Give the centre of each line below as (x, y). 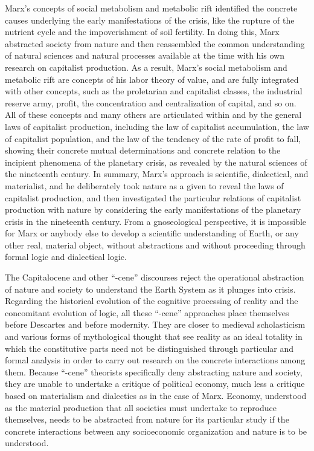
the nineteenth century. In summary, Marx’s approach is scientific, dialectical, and (157, 174)
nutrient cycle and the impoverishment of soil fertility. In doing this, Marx (142, 32)
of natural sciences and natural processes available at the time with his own (145, 55)
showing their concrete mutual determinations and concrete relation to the (143, 150)
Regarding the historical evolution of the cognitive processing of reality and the (152, 301)
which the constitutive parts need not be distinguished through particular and (149, 348)
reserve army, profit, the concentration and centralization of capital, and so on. (151, 102)
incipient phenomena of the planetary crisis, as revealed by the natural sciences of (156, 162)
